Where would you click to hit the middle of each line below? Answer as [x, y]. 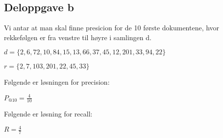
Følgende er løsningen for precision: [57, 82]
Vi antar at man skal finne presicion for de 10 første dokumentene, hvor [112, 28]
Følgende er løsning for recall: [48, 114]
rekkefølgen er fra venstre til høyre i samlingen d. [78, 37]
